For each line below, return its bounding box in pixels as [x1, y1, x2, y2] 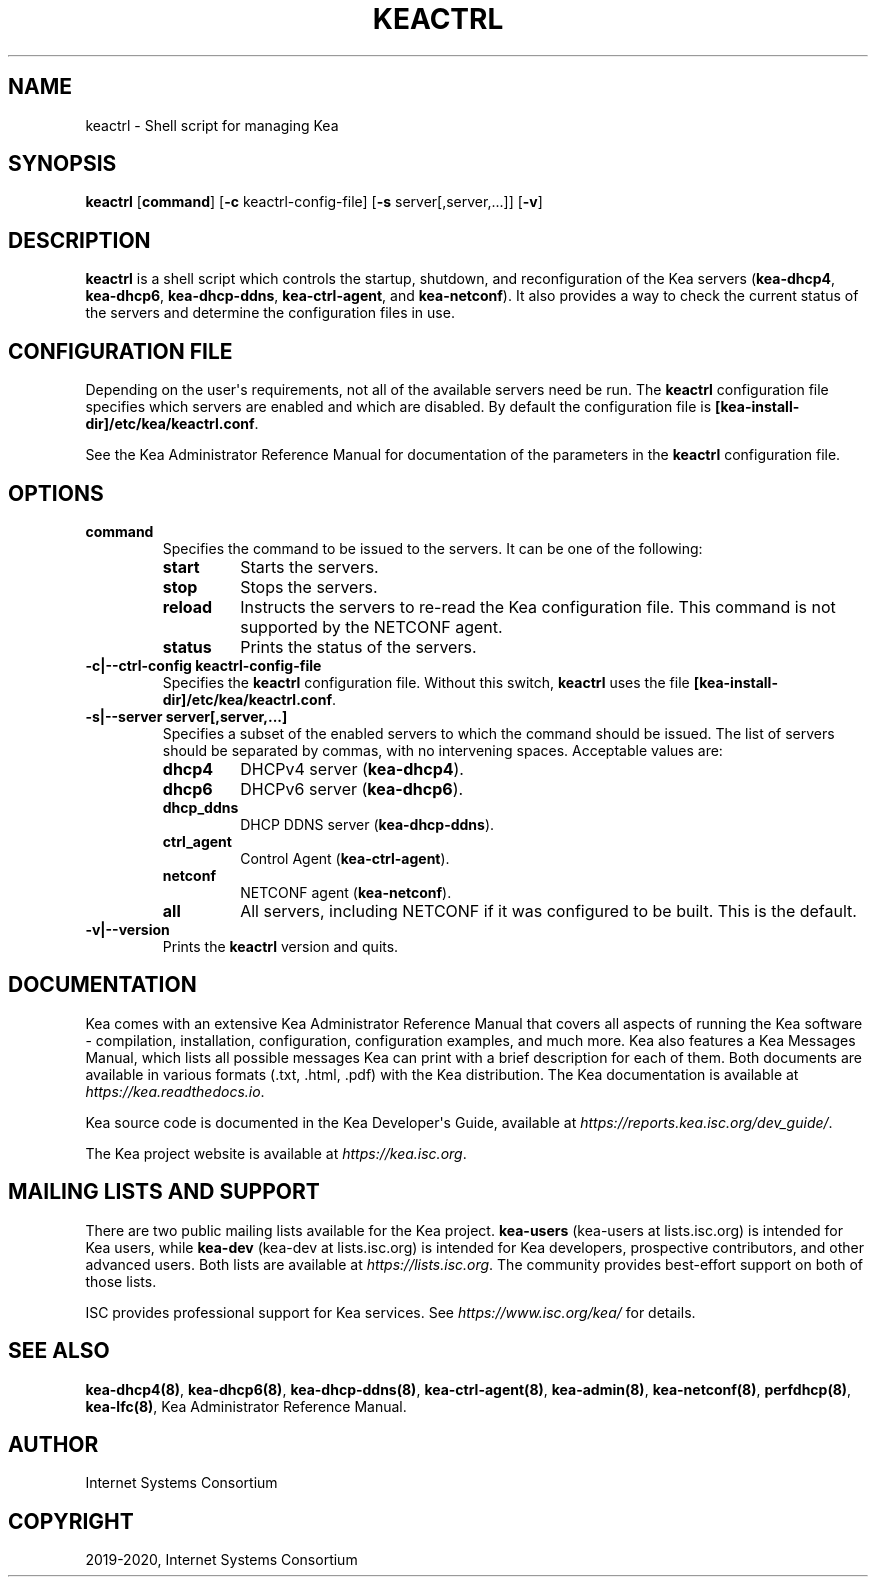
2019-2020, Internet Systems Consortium [85, 1551, 358, 1569]
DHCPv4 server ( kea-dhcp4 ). [240, 758, 464, 779]
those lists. [85, 1272, 157, 1290]
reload [162, 596, 213, 617]
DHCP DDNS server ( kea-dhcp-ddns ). [240, 815, 495, 833]
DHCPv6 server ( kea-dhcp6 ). [240, 778, 464, 799]
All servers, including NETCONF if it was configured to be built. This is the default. [240, 900, 857, 921]
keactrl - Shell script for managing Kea [85, 116, 339, 134]
